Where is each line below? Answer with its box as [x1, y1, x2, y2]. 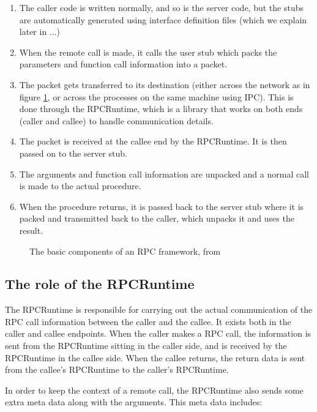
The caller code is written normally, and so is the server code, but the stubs [19, 1, 304, 13]
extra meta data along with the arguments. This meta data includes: [5, 395, 263, 408]
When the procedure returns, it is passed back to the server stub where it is [19, 200, 304, 212]
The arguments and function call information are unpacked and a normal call [19, 167, 309, 180]
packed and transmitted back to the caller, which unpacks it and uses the [19, 212, 294, 225]
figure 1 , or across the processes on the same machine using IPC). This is [19, 90, 294, 103]
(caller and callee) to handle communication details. [19, 114, 214, 127]
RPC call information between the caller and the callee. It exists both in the [5, 315, 291, 328]
